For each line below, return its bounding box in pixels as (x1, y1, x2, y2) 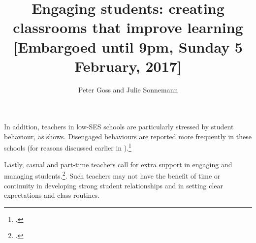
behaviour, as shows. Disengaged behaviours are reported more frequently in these (4, 131, 252, 141)
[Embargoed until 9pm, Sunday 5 (13, 36, 243, 57)
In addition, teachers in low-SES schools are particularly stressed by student (4, 121, 234, 132)
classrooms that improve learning (13, 17, 243, 37)
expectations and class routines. (4, 190, 100, 200)
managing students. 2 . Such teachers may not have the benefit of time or (4, 169, 221, 181)
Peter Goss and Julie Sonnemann (78, 84, 178, 94)
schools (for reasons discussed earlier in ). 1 (4, 141, 131, 153)
